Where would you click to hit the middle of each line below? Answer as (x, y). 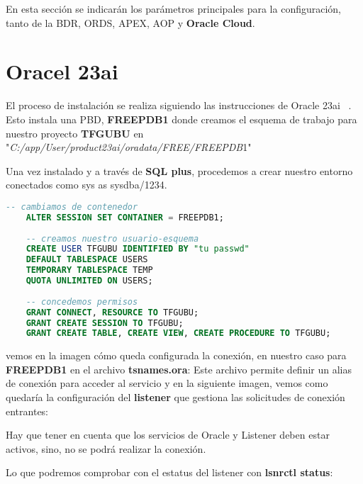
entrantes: (27, 411)
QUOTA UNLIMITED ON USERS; (89, 281)
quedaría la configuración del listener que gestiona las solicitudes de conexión (175, 397)
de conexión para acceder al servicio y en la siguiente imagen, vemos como (167, 383)
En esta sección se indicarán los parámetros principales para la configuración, (174, 9)
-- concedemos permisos (82, 302)
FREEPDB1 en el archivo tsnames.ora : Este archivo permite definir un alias (179, 369)
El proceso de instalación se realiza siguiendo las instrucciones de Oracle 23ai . (179, 105)
